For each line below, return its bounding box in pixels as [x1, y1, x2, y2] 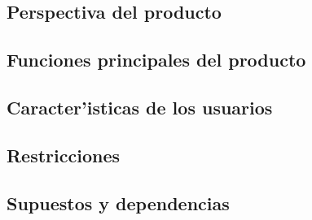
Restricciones [7, 142, 121, 167]
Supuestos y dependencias [7, 190, 230, 215]
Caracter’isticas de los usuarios [7, 94, 273, 119]
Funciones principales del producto [7, 47, 306, 72]
